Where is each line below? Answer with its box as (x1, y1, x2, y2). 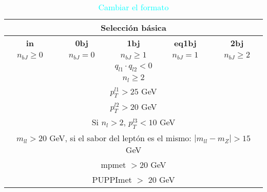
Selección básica (101, 22, 166, 33)
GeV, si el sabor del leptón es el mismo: (49, 131, 192, 144)
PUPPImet (92, 173, 132, 185)
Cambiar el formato (98, 1, 169, 13)
